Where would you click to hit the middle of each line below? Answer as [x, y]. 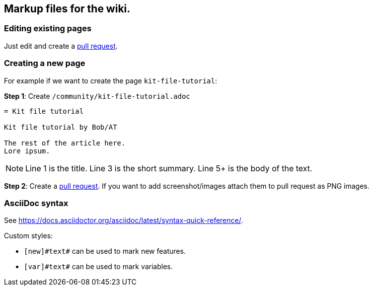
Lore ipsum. [27, 151]
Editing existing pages [48, 29]
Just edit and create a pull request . [61, 46]
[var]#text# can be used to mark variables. [98, 267]
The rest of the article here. [65, 143]
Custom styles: [29, 236]
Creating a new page [45, 63]
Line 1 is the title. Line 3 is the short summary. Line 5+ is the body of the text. [169, 168]
